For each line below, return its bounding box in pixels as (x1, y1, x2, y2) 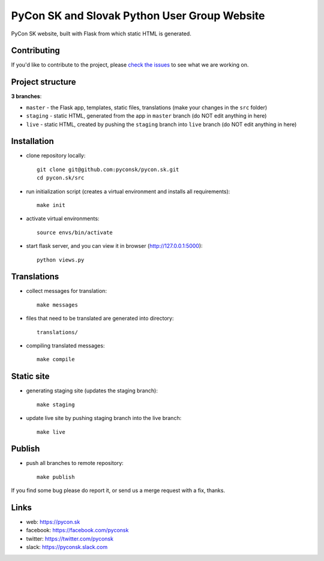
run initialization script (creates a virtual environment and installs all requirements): (26, 188, 230, 195)
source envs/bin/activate (37, 229, 113, 236)
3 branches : (11, 93, 42, 100)
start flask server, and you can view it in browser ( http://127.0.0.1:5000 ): (26, 242, 203, 250)
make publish (37, 473, 75, 480)
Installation (11, 136, 54, 146)
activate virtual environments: (26, 215, 100, 222)
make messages (37, 301, 78, 308)
